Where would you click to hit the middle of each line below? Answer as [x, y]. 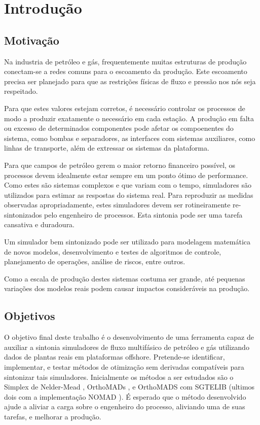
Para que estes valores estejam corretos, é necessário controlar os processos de [125, 108]
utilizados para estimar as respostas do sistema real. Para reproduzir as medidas [129, 194]
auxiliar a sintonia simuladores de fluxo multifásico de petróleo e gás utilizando [127, 347]
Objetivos [30, 316]
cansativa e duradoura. [40, 224]
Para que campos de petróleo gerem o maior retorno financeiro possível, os [120, 165]
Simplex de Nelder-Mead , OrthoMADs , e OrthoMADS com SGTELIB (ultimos [129, 387]
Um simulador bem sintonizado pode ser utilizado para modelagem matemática [127, 242]
